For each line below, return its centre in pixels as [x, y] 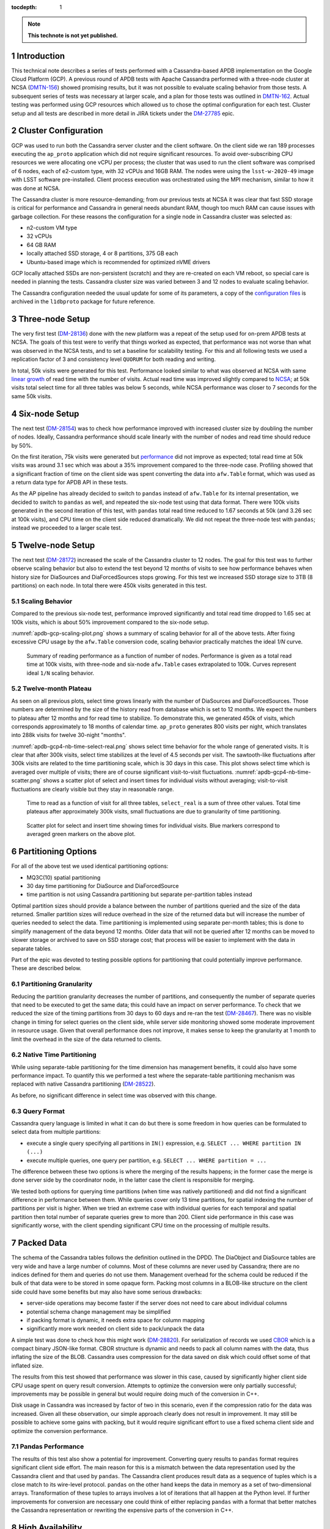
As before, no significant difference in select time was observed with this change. [114, 1095]
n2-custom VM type [52, 228]
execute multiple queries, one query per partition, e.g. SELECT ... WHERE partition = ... [147, 1160]
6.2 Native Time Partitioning [54, 1055]
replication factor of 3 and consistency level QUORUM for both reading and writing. [114, 359]
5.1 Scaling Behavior [42, 601]
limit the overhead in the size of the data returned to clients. [86, 1039]
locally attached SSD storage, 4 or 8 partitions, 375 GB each [102, 253]
